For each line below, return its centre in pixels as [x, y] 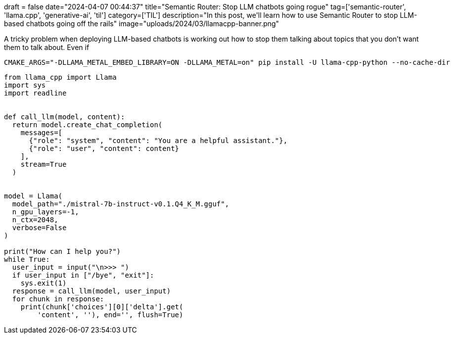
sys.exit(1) [44, 283]
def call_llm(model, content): [65, 117]
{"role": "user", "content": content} [104, 148]
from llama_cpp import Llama [60, 77]
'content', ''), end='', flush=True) [110, 315]
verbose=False [39, 228]
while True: [27, 259]
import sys [25, 85]
